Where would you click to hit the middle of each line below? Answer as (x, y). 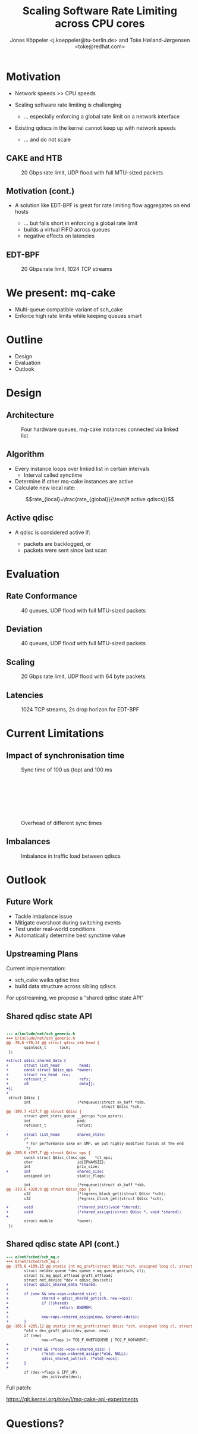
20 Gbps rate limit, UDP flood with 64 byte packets (83, 676)
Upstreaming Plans (42, 954)
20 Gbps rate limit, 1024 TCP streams (67, 269)
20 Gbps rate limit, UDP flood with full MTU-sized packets (92, 172)
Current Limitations (55, 734)
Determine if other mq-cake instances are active (74, 481)
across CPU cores (100, 24)
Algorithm (25, 454)
